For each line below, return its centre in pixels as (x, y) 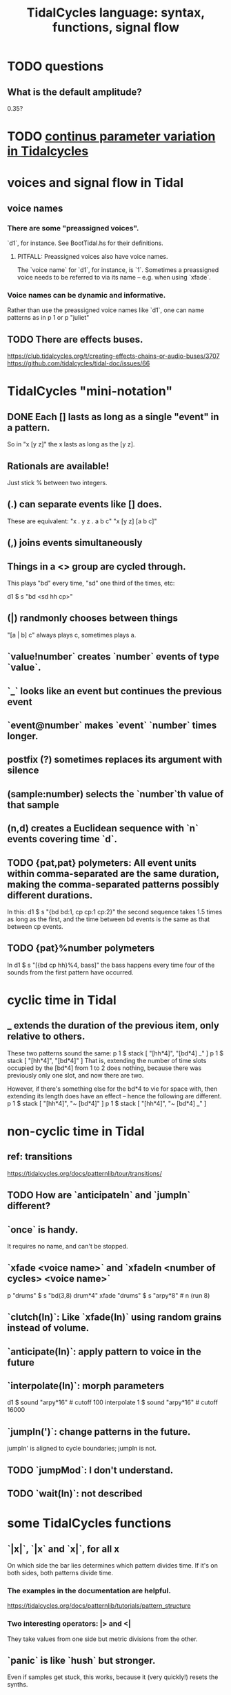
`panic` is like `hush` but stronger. (81, 1660)
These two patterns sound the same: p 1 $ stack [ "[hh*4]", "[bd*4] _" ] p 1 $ (115, 1053)
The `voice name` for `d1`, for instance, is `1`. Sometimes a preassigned (118, 270)
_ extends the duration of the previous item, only (113, 1026)
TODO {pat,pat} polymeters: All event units (102, 863)
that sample (33, 805)
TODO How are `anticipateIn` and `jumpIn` (99, 1195)
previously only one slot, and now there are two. (76, 1075)
